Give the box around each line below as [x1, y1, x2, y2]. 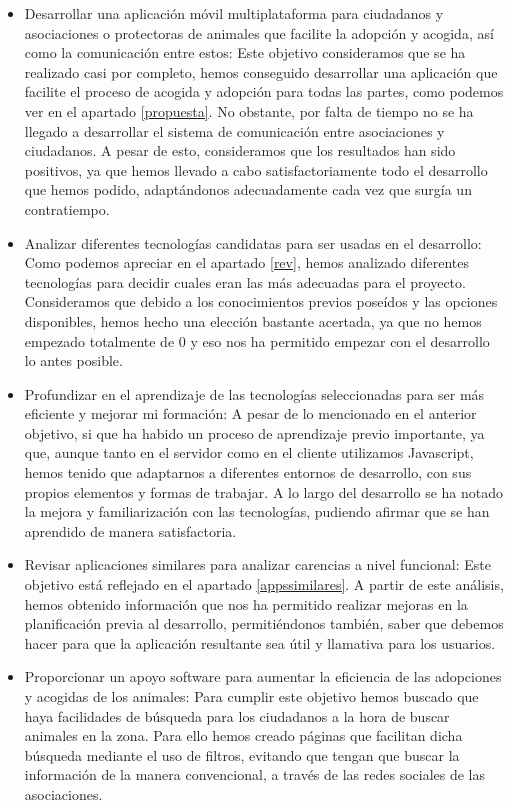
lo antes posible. [24, 350, 123, 371]
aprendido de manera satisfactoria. [24, 520, 237, 541]
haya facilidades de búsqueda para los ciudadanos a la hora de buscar [24, 705, 450, 726]
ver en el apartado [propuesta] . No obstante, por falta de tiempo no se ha [24, 100, 474, 121]
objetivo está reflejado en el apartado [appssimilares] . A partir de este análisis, [24, 574, 504, 595]
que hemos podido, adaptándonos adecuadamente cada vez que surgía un [24, 179, 472, 200]
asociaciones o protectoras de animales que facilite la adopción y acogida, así [24, 22, 494, 43]
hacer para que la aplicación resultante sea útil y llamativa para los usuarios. [24, 632, 496, 653]
